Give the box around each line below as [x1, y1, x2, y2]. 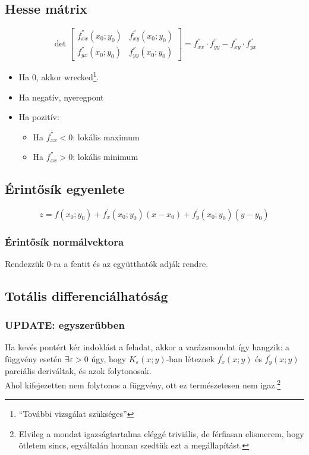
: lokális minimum [72, 150, 138, 163]
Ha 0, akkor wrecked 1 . [18, 69, 99, 83]
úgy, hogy [91, 353, 127, 365]
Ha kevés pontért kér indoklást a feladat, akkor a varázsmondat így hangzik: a [5, 341, 290, 353]
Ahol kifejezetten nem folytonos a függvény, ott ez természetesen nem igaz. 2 [5, 377, 281, 391]
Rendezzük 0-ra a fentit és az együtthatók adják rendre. [5, 257, 209, 269]
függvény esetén [5, 353, 62, 365]
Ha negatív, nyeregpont [18, 90, 104, 103]
